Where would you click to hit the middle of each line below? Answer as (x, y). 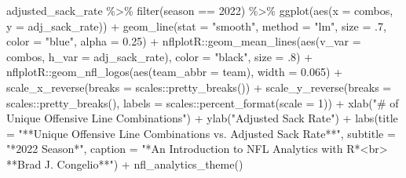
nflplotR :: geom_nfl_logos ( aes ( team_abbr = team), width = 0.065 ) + (174, 72)
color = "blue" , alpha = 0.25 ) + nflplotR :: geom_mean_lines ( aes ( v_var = (184, 41)
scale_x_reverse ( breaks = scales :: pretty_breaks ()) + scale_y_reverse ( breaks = (199, 87)
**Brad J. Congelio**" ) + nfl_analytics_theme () (125, 163)
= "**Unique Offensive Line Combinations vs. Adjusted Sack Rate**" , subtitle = (201, 133)
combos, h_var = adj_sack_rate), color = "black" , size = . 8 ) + (160, 56)
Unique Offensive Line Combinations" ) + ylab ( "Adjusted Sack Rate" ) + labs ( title (202, 118)
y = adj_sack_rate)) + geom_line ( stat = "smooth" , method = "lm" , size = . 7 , (196, 25)
